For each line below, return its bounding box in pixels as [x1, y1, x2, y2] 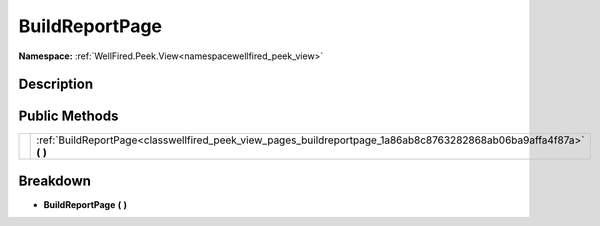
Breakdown [18, 172, 92, 189]
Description [18, 76, 94, 93]
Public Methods [18, 108, 119, 125]
